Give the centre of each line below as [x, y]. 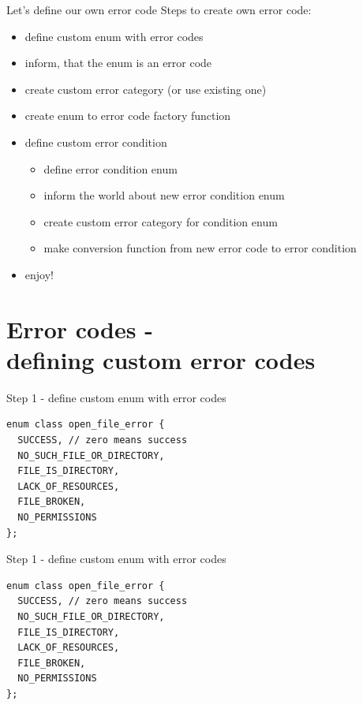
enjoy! [39, 274]
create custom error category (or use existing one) [146, 89]
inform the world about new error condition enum [164, 195]
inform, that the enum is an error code [118, 63]
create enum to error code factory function [128, 116]
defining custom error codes [161, 359]
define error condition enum [110, 168]
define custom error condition [96, 142]
